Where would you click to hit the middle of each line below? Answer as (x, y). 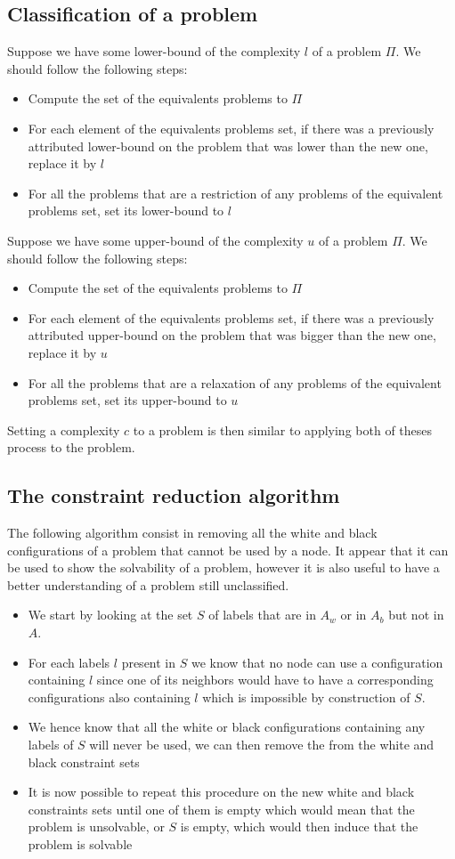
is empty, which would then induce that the (299, 827)
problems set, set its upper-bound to (127, 400)
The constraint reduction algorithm (174, 495)
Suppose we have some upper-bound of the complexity (155, 240)
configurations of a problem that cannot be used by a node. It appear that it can (228, 550)
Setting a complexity (64, 429)
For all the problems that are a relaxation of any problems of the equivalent (235, 382)
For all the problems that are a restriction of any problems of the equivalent (236, 193)
